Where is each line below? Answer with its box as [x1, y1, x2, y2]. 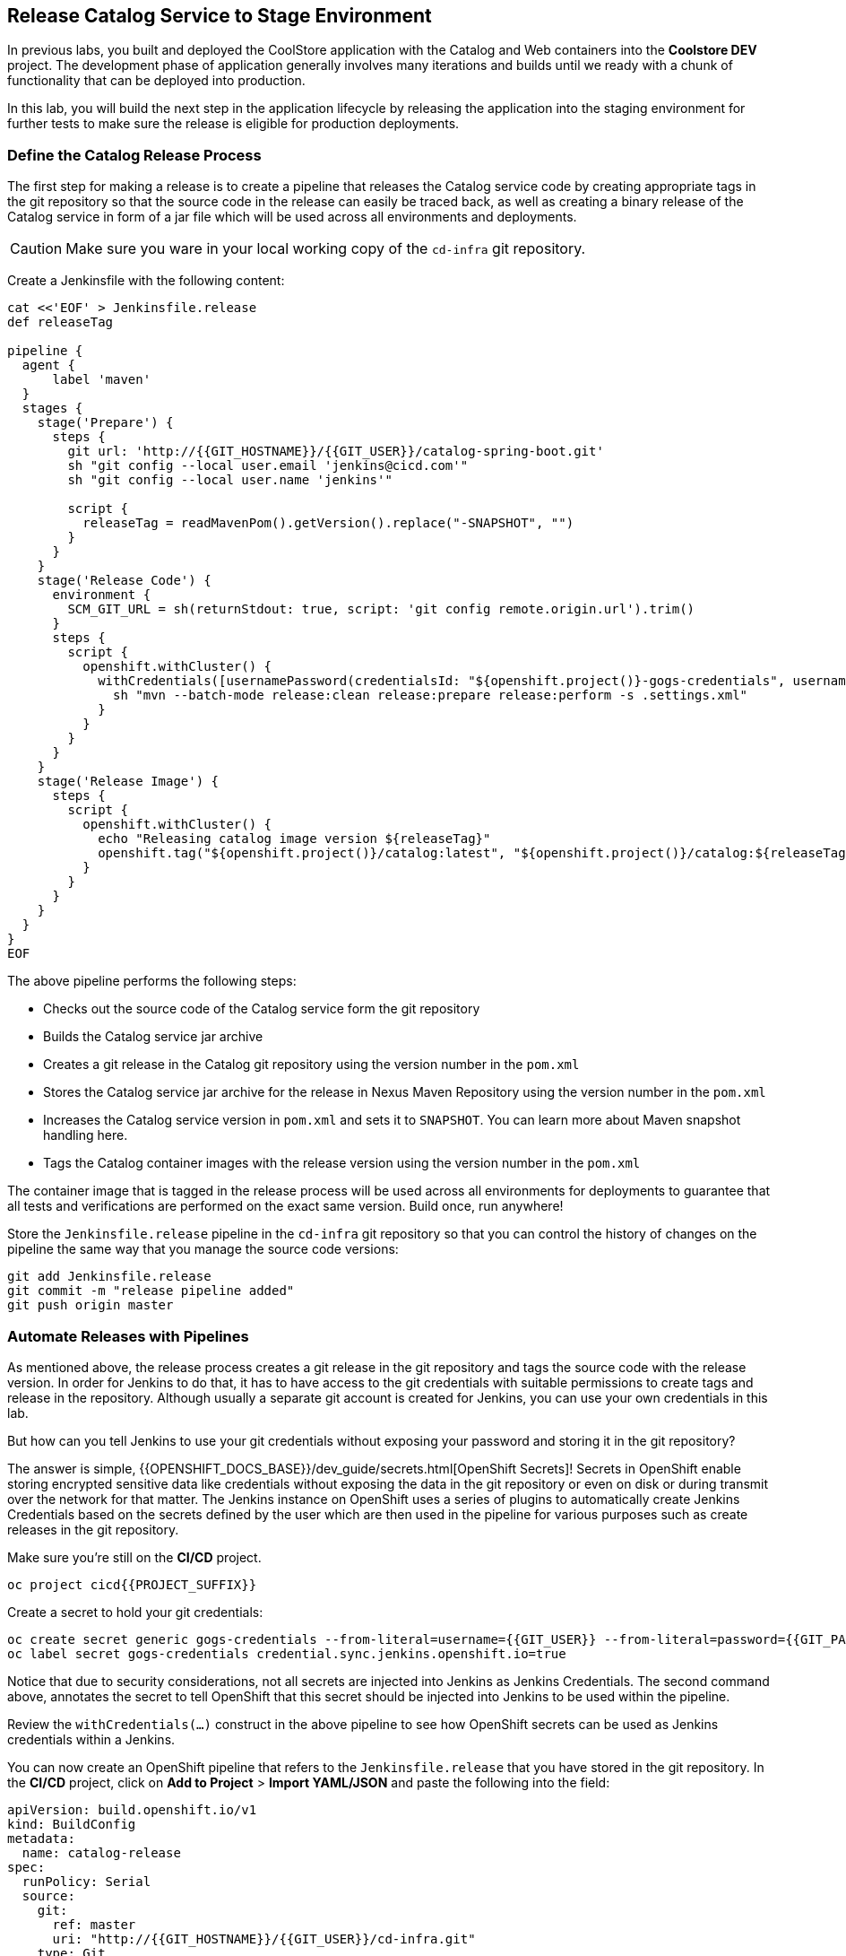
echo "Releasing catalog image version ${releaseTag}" [98, 831, 491, 847]
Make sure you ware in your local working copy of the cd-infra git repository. [65, 239, 586, 258]
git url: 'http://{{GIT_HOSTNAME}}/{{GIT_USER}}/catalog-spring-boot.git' [67, 444, 604, 459]
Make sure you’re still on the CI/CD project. [7, 1549, 262, 1565]
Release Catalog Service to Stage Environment [7, 4, 432, 27]
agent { [22, 358, 75, 373]
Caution [10, 239, 63, 258]
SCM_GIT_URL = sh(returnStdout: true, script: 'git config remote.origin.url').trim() [67, 602, 695, 617]
